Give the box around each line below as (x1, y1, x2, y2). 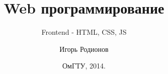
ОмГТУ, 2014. (62, 60, 106, 71)
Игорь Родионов (59, 43, 109, 54)
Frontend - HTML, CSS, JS (41, 27, 127, 37)
